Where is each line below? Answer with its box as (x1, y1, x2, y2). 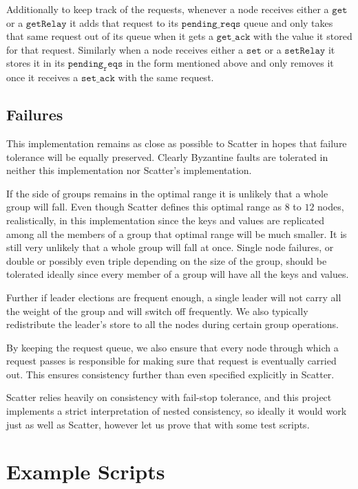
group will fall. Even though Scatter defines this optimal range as (6, 199, 282, 214)
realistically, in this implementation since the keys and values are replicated (6, 213, 325, 227)
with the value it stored (253, 29, 352, 43)
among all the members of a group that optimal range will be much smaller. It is (6, 226, 347, 241)
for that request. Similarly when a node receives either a (6, 42, 244, 56)
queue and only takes (244, 15, 333, 30)
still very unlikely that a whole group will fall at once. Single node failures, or (6, 240, 334, 254)
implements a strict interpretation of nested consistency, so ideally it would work (6, 404, 347, 418)
